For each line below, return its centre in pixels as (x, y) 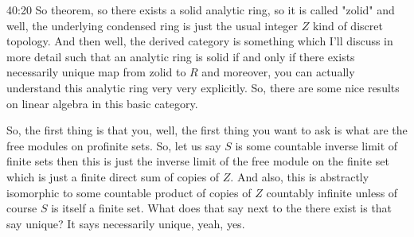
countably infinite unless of (332, 192)
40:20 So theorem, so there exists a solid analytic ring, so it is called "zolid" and (201, 10)
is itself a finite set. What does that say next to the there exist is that (222, 208)
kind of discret (348, 25)
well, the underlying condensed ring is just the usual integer (152, 25)
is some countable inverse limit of (316, 145)
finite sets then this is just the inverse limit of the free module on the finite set (198, 161)
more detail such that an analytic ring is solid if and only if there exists (181, 56)
